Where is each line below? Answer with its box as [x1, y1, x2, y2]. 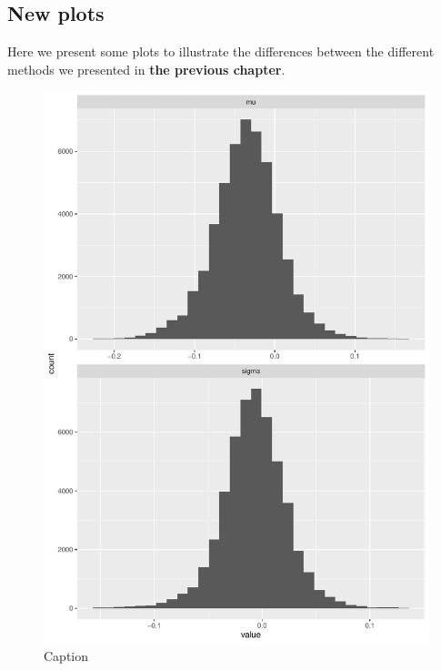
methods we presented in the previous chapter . [7, 59, 286, 78]
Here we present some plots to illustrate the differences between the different [7, 42, 435, 61]
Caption [44, 646, 89, 666]
